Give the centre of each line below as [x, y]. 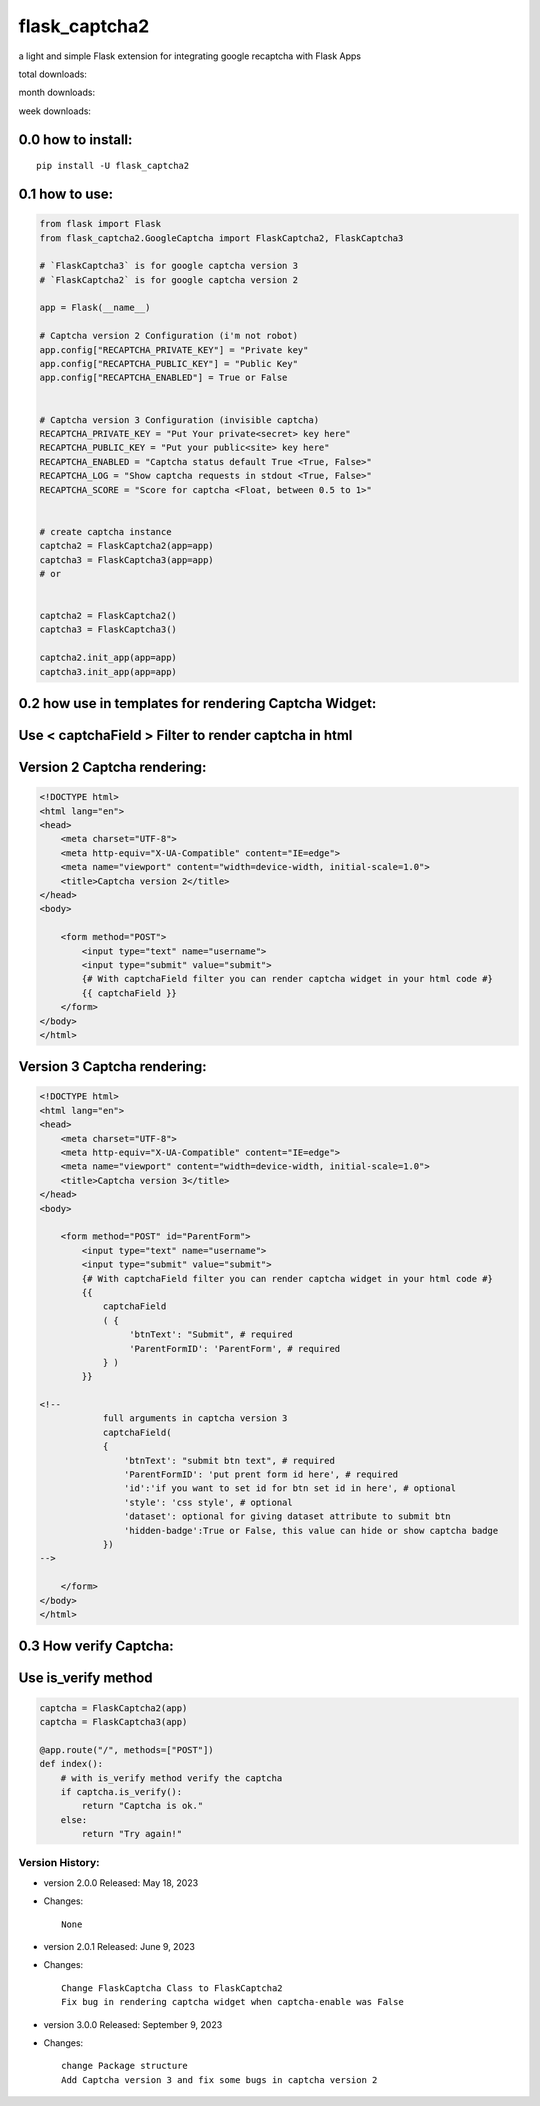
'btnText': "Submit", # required [211, 1334]
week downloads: [55, 111]
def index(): [71, 1764]
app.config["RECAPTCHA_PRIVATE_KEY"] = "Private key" [174, 349]
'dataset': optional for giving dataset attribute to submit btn [287, 1516]
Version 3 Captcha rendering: [112, 1066]
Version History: [59, 1863]
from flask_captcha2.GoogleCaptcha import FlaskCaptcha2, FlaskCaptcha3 [221, 238]
